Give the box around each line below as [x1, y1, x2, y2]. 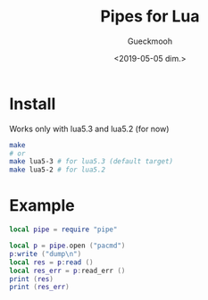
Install [9, 94, 56, 113]
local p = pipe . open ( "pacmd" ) [9, 241, 126, 250]
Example [9, 196, 75, 216]
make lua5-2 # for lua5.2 [9, 165, 105, 175]
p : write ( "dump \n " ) [9, 249, 82, 258]
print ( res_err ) [9, 283, 70, 292]
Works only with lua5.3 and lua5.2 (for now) [9, 123, 170, 134]
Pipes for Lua [100, 6, 200, 27]
